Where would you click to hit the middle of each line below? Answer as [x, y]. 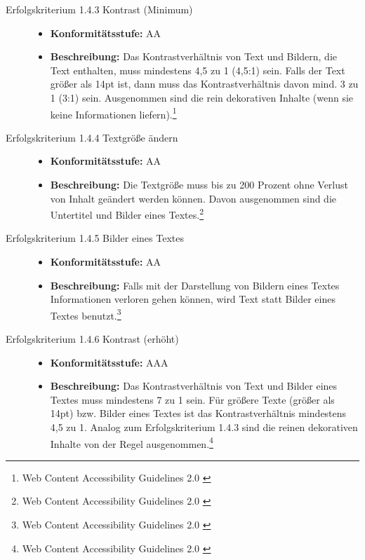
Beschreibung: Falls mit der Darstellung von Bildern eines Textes [195, 285]
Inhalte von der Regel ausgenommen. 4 [132, 442]
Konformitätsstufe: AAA [109, 362]
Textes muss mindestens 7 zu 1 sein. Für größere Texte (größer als [192, 399]
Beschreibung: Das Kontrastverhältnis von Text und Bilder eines [194, 386]
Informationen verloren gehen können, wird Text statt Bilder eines [193, 299]
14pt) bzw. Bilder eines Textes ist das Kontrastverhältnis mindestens [198, 413]
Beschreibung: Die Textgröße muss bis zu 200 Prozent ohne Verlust [199, 184]
